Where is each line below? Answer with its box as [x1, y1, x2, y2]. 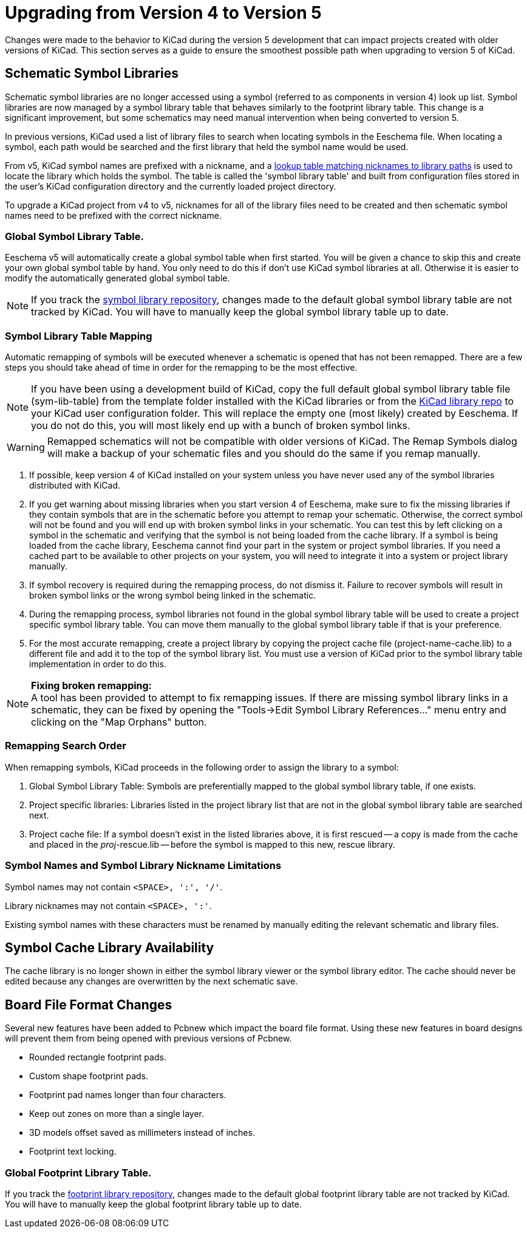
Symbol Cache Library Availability [5, 940, 214, 956]
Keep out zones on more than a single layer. [29, 1108, 205, 1119]
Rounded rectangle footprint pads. [29, 1052, 166, 1063]
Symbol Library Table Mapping [5, 329, 152, 342]
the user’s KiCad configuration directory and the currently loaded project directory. [5, 180, 336, 191]
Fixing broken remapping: [31, 679, 152, 692]
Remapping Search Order [5, 740, 126, 752]
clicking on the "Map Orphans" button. [31, 716, 207, 729]
